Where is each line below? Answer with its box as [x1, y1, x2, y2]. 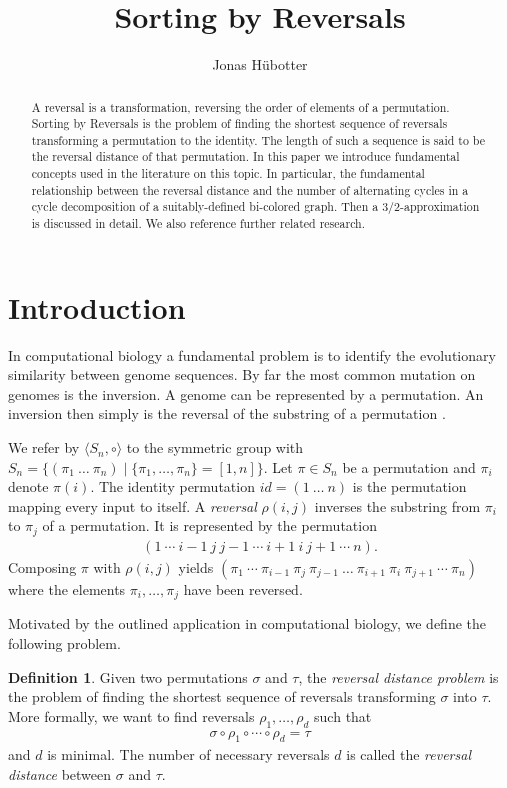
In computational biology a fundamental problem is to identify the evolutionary [8, 344, 496, 365]
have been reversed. [183, 578, 303, 599]
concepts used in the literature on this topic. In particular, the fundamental [31, 165, 425, 182]
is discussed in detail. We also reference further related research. [31, 215, 366, 232]
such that [314, 705, 372, 726]
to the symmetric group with [126, 437, 304, 458]
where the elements [8, 578, 126, 599]
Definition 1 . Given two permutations [8, 666, 248, 687]
